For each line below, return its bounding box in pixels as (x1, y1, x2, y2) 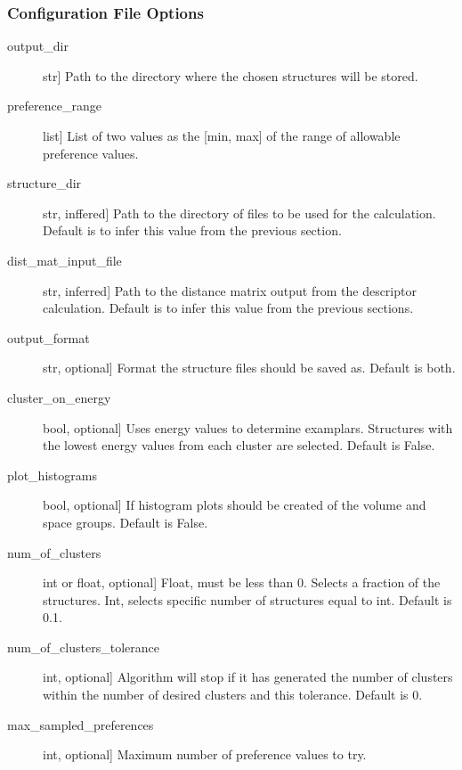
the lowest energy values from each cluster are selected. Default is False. (43, 436, 435, 455)
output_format (7, 328, 90, 347)
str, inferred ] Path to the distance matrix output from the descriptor (43, 281, 417, 299)
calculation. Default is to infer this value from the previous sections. (43, 299, 414, 317)
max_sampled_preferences (7, 715, 154, 733)
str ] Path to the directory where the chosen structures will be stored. (43, 66, 418, 85)
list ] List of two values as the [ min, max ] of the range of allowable (43, 127, 401, 144)
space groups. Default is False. (43, 512, 208, 531)
